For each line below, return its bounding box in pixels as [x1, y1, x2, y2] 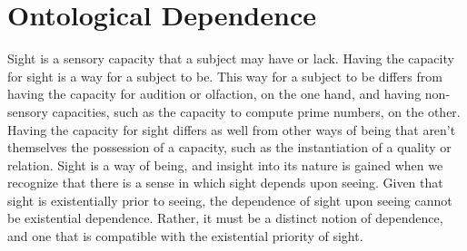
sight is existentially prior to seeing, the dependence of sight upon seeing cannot [7, 190, 452, 209]
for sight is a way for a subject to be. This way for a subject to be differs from [7, 66, 442, 85]
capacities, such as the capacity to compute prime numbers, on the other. [52, 101, 461, 121]
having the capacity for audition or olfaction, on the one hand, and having [7, 84, 422, 103]
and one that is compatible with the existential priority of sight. [7, 227, 363, 246]
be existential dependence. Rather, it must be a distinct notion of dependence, [7, 208, 443, 227]
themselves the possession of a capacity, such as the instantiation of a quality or [7, 138, 452, 157]
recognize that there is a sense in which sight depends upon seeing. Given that [7, 173, 443, 192]
